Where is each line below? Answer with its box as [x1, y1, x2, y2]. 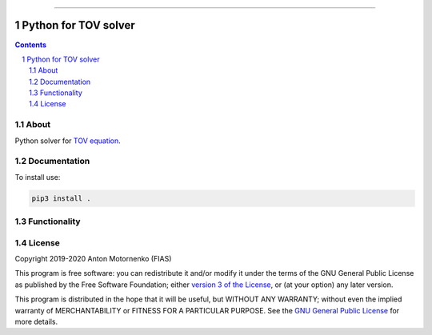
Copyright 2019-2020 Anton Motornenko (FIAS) [14, 254, 172, 264]
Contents [14, 40, 47, 50]
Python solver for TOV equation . [14, 136, 122, 146]
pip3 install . [31, 193, 91, 203]
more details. [14, 317, 58, 326]
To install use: [14, 172, 61, 181]
